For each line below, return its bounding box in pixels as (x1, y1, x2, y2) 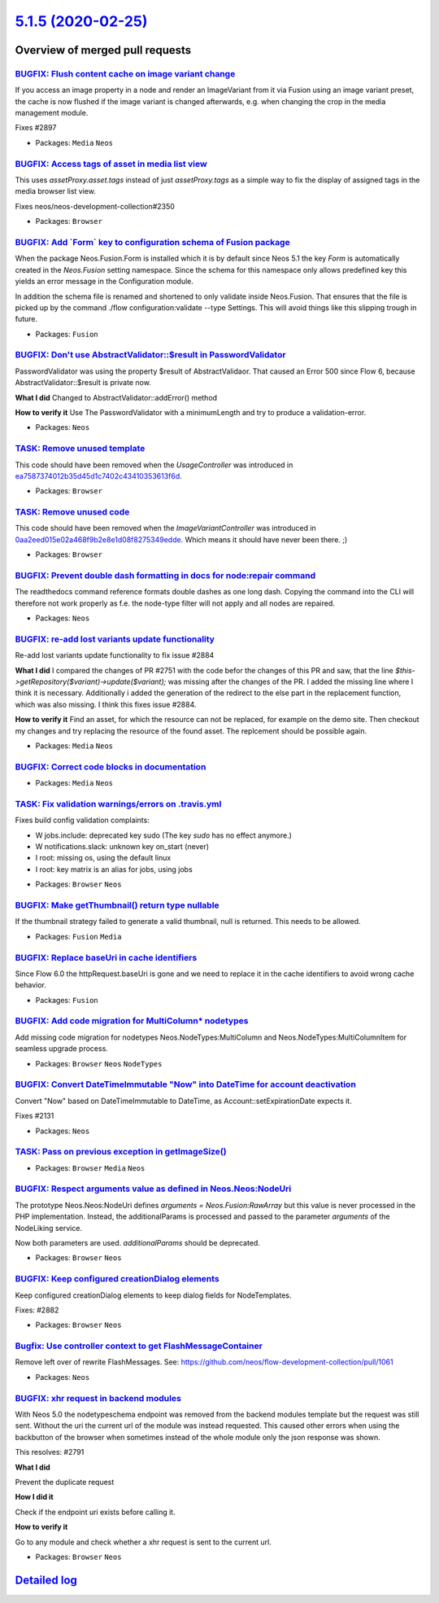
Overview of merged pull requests (15, 43, 192, 57)
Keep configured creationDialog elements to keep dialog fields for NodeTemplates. (15, 1290, 292, 1300)
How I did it (15, 1492, 54, 1502)
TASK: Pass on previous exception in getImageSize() (15, 1146, 227, 1158)
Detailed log (15, 1573, 77, 1587)
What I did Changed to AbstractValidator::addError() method (15, 392, 218, 402)
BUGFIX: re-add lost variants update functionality (15, 633, 215, 645)
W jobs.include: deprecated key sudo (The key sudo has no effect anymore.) (35, 830, 293, 840)
